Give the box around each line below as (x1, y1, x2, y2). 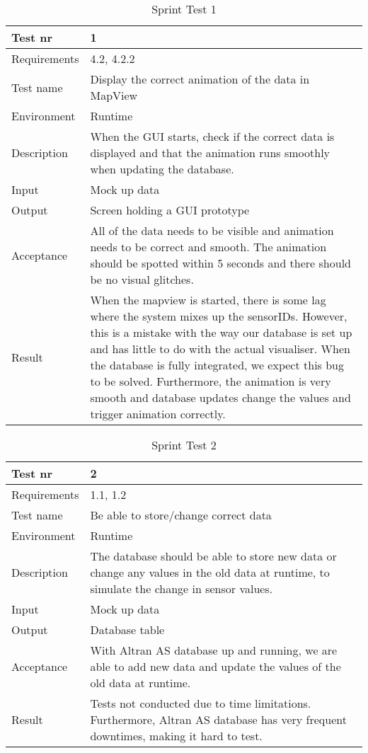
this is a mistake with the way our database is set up (90, 324, 352, 340)
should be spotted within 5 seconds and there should (90, 255, 351, 271)
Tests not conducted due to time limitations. (90, 695, 311, 711)
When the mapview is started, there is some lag (90, 292, 326, 308)
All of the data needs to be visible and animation (90, 222, 334, 238)
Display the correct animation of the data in (90, 71, 310, 87)
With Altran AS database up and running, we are (90, 642, 338, 658)
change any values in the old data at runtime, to (90, 564, 330, 580)
